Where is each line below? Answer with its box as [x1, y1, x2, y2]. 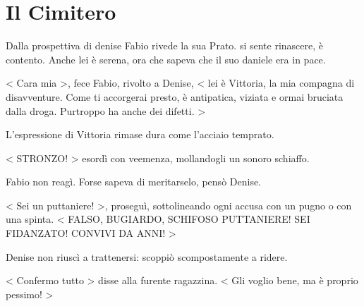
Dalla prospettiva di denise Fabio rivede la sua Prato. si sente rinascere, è [6, 38, 324, 53]
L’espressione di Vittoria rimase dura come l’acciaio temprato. [6, 127, 274, 142]
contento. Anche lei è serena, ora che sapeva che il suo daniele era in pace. [6, 51, 326, 66]
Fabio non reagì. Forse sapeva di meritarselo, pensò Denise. [6, 174, 262, 189]
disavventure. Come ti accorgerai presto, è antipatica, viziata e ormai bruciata [6, 89, 344, 104]
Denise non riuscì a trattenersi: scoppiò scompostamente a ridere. [6, 249, 288, 264]
